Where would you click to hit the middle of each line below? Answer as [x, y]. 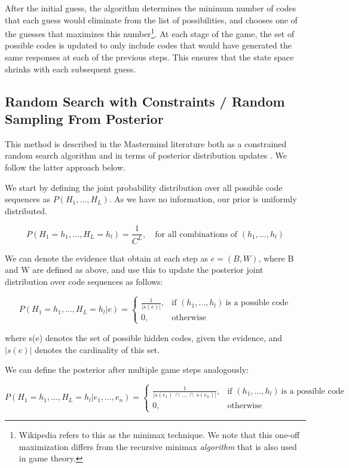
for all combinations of [196, 234]
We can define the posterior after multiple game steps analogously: [127, 370]
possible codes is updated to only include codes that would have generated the [148, 45]
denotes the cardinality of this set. [97, 349]
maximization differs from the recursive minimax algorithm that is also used [158, 446]
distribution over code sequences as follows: [84, 281]
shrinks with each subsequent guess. [71, 69]
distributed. [26, 210]
